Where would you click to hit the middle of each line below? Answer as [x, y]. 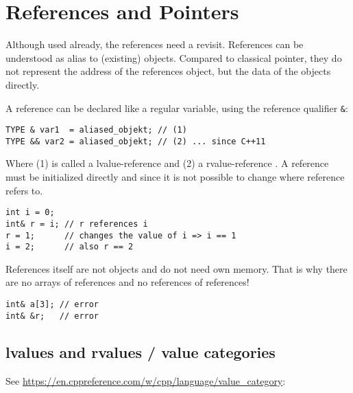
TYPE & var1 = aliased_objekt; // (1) [96, 130]
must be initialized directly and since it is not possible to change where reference [175, 177]
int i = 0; [30, 213]
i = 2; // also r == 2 [70, 247]
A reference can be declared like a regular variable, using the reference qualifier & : [177, 108]
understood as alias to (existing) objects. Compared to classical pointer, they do [174, 57]
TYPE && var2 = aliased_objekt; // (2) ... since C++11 [136, 141]
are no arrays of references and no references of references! [127, 282]
